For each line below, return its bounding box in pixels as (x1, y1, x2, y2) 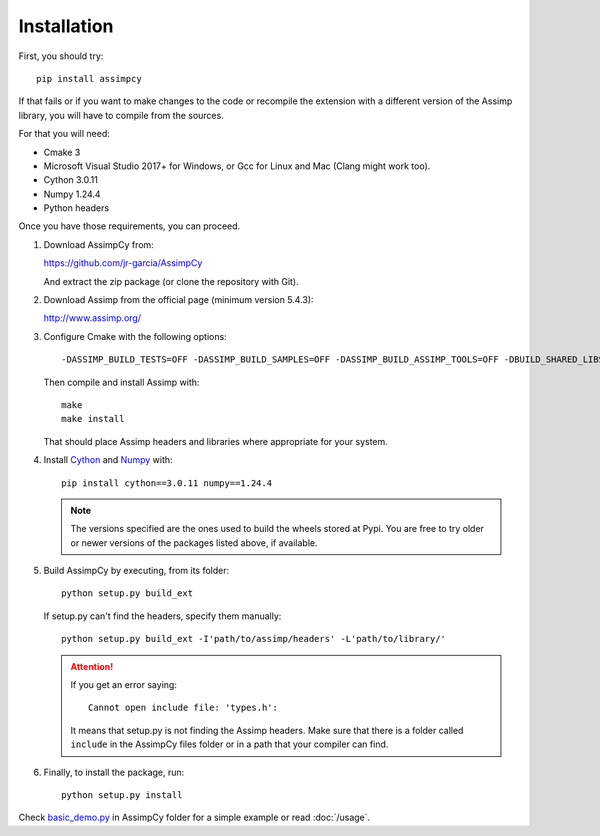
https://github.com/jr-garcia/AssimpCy (43, 257, 203, 269)
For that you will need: (18, 128, 110, 140)
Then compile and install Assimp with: (43, 376, 200, 388)
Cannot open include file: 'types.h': (88, 702, 279, 714)
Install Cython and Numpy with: (43, 454, 174, 466)
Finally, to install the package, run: (43, 766, 185, 778)
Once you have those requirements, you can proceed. (18, 220, 241, 232)
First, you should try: (18, 50, 104, 62)
